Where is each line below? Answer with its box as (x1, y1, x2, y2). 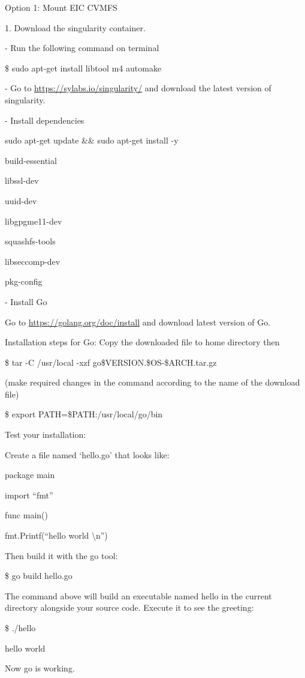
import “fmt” (5, 488, 53, 501)
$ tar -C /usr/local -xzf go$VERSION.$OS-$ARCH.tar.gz (5, 356, 217, 368)
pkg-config (5, 275, 43, 288)
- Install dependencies (5, 114, 84, 126)
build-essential (5, 154, 57, 166)
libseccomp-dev (5, 255, 61, 267)
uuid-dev (5, 194, 37, 207)
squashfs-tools (5, 235, 56, 247)
